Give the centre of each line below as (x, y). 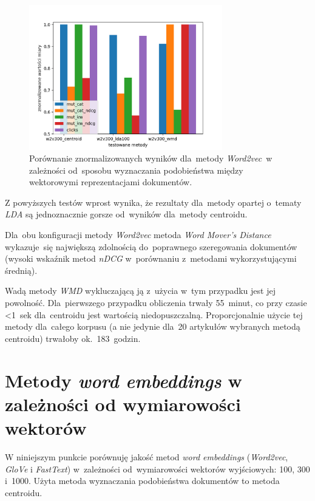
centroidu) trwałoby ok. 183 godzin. (73, 338)
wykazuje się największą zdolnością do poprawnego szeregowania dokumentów (151, 246)
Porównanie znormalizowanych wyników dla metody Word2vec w (151, 158)
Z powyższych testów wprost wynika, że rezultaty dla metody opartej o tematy (153, 202)
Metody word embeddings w (124, 380)
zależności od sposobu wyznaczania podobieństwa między (136, 170)
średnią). (21, 270)
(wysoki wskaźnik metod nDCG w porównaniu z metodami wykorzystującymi (151, 258)
